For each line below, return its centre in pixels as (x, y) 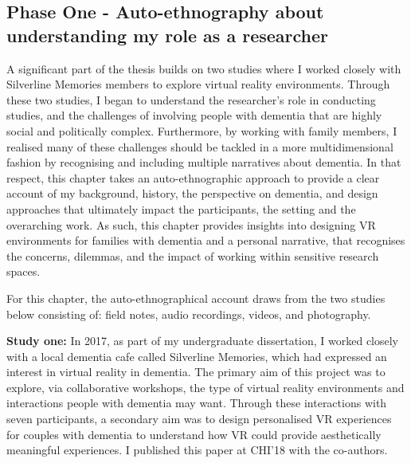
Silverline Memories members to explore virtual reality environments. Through (198, 84)
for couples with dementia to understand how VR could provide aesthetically (194, 434)
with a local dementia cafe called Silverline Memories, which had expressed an (197, 356)
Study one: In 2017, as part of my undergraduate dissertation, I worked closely (203, 341)
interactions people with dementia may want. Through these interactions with (197, 403)
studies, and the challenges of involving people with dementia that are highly (194, 115)
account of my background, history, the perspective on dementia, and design (192, 193)
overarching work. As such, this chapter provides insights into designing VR (191, 224)
